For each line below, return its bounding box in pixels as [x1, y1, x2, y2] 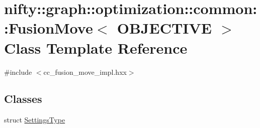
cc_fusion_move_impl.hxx [43, 66, 127, 77]
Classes [4, 91, 42, 106]
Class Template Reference [4, 37, 188, 58]
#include [4, 66, 32, 77]
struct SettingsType [4, 114, 65, 125]
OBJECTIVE [117, 18, 212, 38]
